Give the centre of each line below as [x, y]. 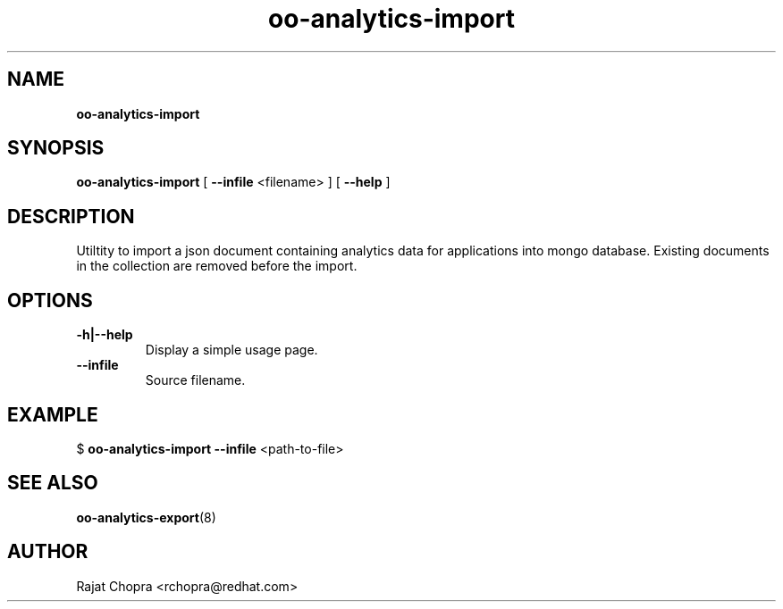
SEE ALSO [53, 483]
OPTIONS [50, 300]
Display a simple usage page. [232, 350]
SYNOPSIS [56, 148]
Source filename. [195, 380]
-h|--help [105, 335]
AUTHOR [48, 552]
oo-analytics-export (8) [146, 517]
